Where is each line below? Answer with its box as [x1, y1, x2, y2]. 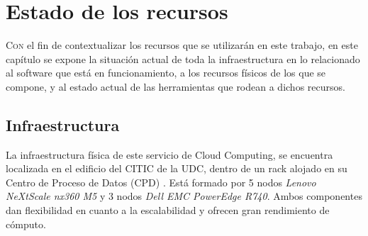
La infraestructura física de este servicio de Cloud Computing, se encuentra [6, 147, 333, 162]
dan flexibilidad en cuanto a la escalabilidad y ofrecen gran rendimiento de [6, 203, 330, 218]
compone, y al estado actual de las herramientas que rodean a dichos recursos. [6, 79, 345, 94]
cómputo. [6, 216, 46, 231]
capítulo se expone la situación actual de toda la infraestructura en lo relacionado [6, 51, 360, 66]
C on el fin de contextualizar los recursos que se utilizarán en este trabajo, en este [6, 38, 358, 52]
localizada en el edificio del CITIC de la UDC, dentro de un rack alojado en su [6, 161, 347, 176]
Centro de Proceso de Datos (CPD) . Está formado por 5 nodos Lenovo [6, 174, 316, 189]
